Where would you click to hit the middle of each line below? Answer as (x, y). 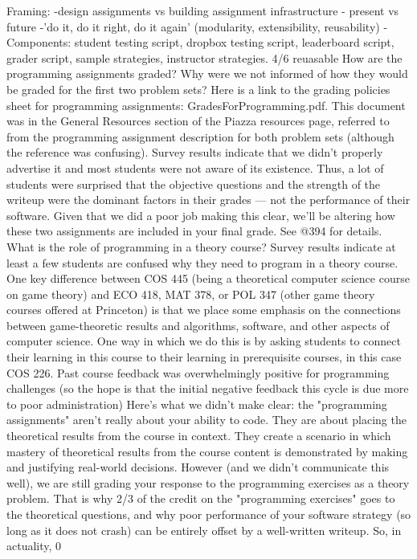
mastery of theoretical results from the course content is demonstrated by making (207, 451)
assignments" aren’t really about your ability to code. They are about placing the (206, 420)
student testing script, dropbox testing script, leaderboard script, (234, 42)
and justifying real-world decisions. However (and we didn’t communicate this (198, 467)
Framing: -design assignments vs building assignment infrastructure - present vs (203, 10)
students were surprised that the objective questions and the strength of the (194, 184)
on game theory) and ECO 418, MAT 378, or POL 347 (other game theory (191, 294)
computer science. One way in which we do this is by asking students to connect (204, 341)
